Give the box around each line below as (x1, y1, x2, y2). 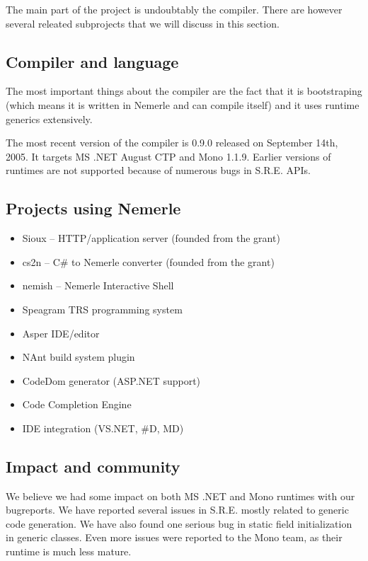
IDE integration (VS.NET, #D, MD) (22, 420, 184, 435)
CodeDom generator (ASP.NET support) (22, 373, 201, 388)
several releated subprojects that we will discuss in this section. (6, 16, 280, 30)
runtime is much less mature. (6, 544, 132, 559)
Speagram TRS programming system (22, 301, 183, 316)
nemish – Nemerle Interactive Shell (22, 278, 174, 293)
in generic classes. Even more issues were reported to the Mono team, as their (6, 530, 343, 545)
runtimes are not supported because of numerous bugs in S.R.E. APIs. (6, 163, 311, 178)
